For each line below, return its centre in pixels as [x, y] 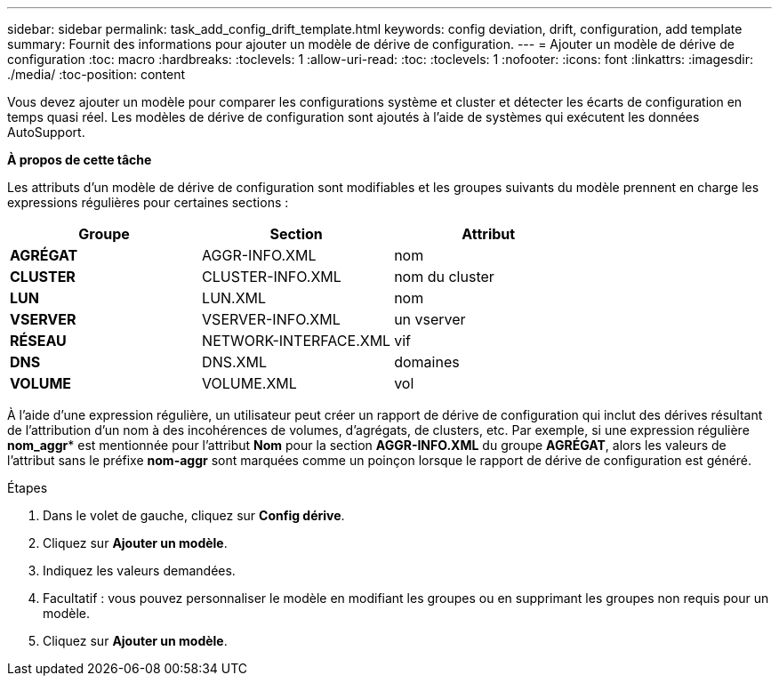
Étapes [28, 488]
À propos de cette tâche [80, 160]
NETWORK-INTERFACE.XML [297, 341]
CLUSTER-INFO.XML [272, 277]
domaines [427, 362]
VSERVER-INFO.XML [271, 319]
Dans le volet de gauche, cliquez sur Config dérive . [194, 515]
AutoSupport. [46, 132]
